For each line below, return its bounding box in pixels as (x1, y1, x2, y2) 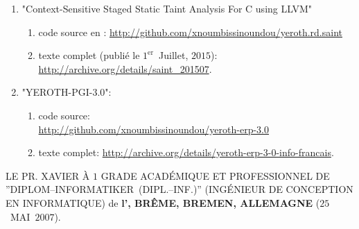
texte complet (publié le (38, 48, 140, 62)
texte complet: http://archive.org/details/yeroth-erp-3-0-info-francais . (38, 145, 334, 160)
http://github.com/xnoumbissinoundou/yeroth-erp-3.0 (38, 121, 270, 136)
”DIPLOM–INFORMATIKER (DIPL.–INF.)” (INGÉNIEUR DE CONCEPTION (6, 182, 353, 196)
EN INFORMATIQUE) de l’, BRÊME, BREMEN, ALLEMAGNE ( (6, 195, 320, 210)
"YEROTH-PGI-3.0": (21, 85, 112, 99)
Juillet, (159, 48, 189, 62)
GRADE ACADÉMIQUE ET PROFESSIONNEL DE (100, 168, 330, 183)
